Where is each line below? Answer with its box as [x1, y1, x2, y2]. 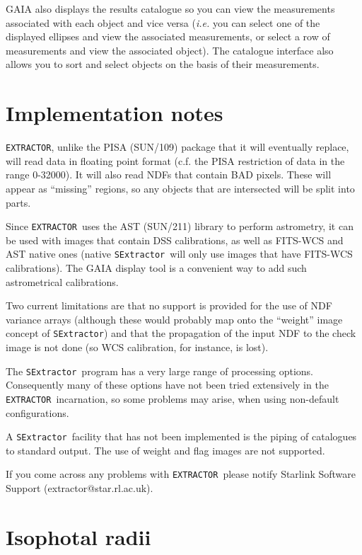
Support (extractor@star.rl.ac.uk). [6, 481, 153, 496]
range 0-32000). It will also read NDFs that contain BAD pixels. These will [6, 167, 332, 182]
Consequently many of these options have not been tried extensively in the [6, 377, 329, 392]
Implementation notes [6, 98, 223, 127]
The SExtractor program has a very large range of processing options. [6, 363, 313, 378]
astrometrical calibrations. [6, 274, 119, 289]
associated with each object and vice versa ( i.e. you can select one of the [6, 15, 320, 30]
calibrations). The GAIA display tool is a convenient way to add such [6, 261, 307, 275]
